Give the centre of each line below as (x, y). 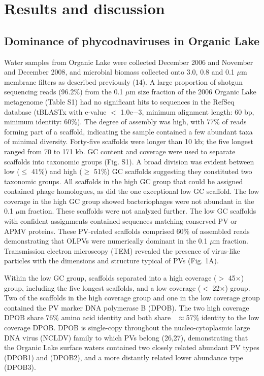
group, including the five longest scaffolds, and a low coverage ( (103, 287)
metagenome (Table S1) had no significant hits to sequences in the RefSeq (119, 101)
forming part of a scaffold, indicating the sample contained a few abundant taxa (128, 131)
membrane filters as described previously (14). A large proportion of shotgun (124, 81)
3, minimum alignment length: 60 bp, (196, 111)
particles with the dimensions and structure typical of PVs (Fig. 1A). (111, 261)
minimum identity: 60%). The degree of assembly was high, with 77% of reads (125, 122)
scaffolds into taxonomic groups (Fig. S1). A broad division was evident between (129, 161)
